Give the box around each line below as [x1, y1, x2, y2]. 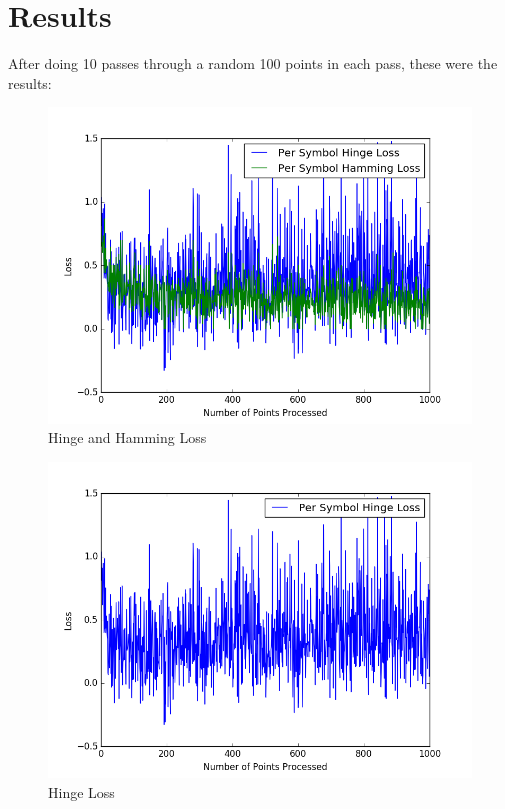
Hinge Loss [48, 781, 115, 802]
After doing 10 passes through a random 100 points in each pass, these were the [8, 53, 498, 74]
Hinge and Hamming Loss [48, 427, 207, 448]
